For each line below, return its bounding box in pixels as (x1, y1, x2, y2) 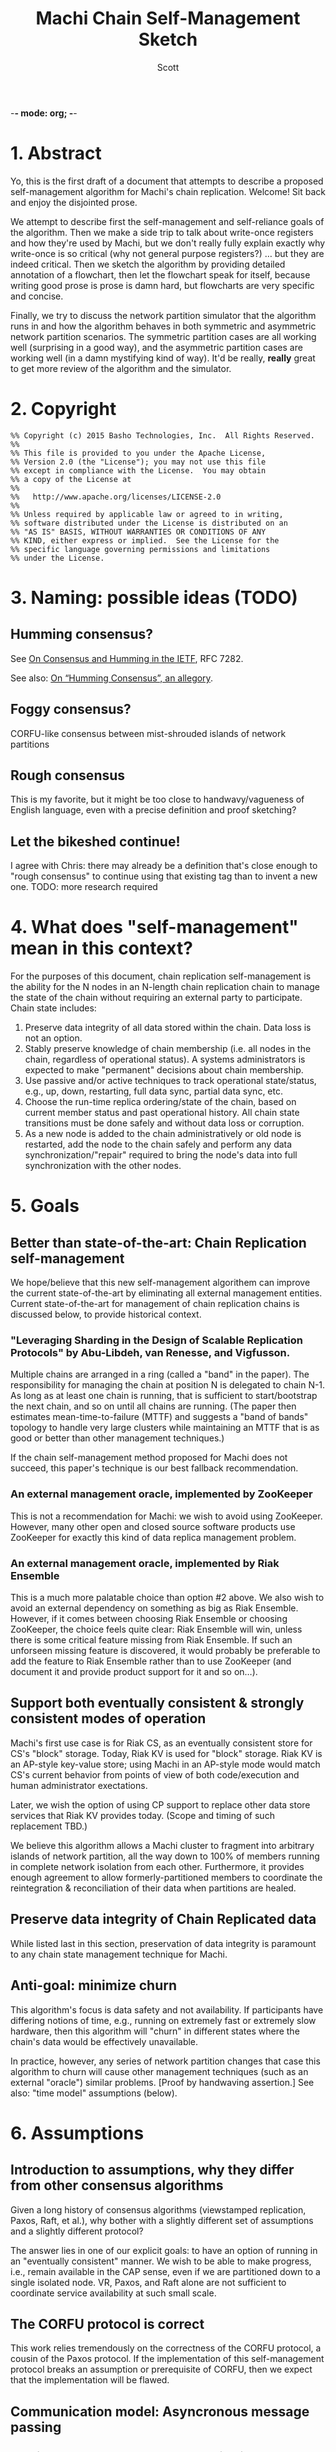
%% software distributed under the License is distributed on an (10, 518, 288, 528)
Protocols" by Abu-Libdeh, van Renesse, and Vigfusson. (10, 1346, 291, 1360)
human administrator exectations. (10, 1779, 148, 1791)
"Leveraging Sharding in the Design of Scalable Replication (10, 1333, 303, 1347)
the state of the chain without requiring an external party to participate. (10, 992, 303, 1004)
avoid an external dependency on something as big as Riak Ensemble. (10, 1602, 299, 1614)
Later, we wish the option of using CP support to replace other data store (10, 1798, 311, 1811)
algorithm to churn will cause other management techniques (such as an (10, 2065, 309, 2077)
